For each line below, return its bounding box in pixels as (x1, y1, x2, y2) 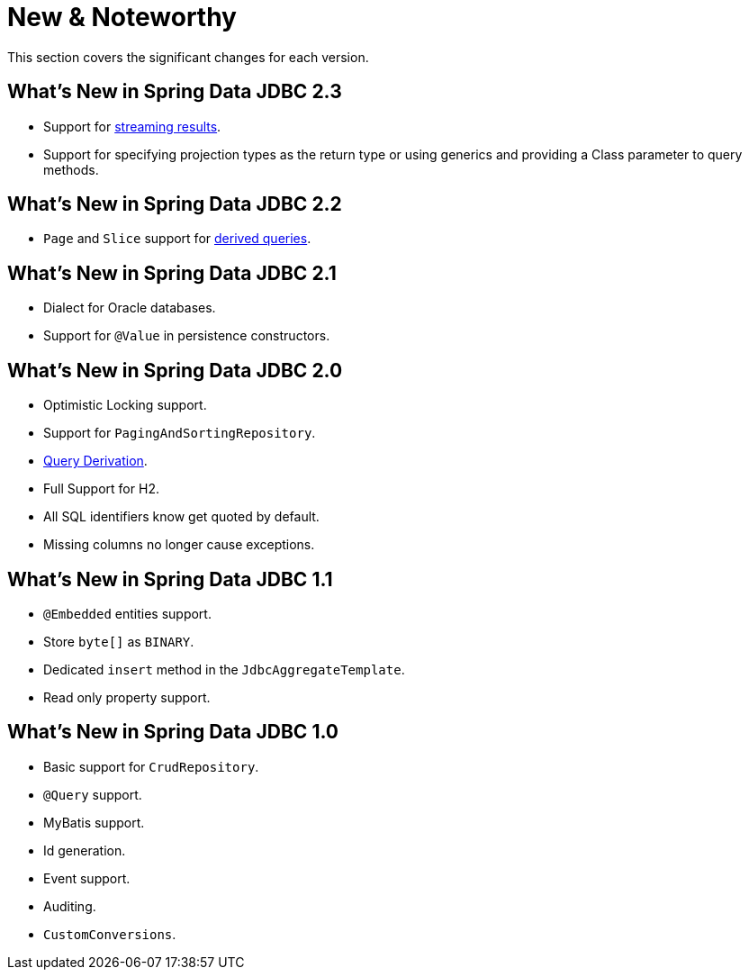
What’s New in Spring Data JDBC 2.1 (7, 261, 337, 285)
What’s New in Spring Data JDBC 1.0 (7, 720, 338, 744)
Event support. (43, 870, 131, 886)
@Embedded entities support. (43, 605, 212, 621)
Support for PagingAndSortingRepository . (43, 425, 316, 441)
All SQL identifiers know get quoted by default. (43, 509, 320, 525)
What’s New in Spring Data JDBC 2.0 (7, 358, 343, 382)
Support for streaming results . (43, 118, 221, 134)
